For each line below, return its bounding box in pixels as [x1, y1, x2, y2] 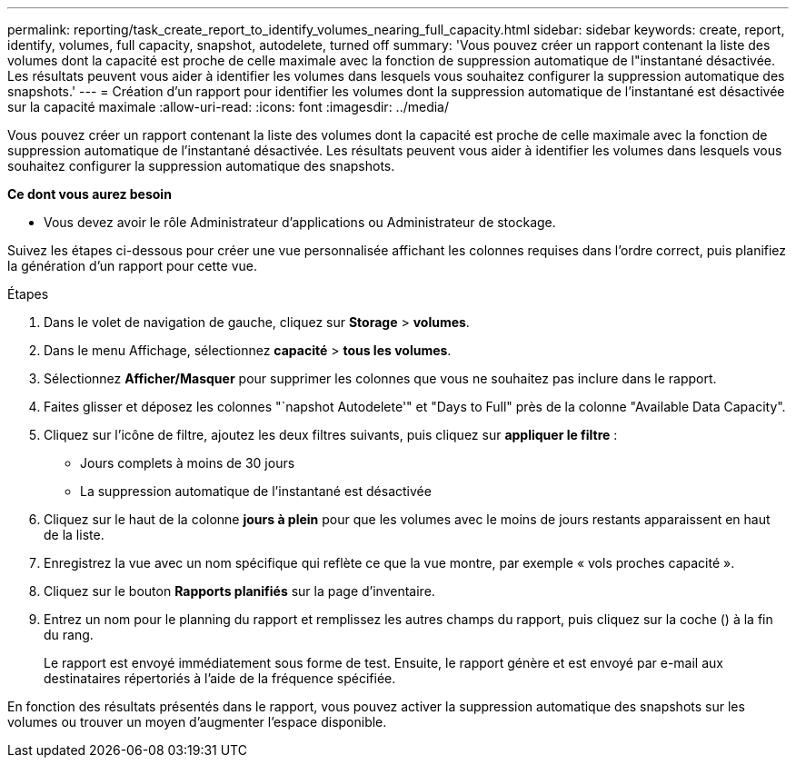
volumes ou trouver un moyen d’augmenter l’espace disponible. [7, 714, 387, 730]
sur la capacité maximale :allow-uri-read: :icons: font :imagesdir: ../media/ [7, 99, 450, 114]
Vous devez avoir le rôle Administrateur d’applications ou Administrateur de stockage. [44, 214, 556, 230]
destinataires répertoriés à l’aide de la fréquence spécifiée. [44, 671, 396, 686]
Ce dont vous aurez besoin [7, 186, 172, 202]
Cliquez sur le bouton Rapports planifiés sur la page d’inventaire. [44, 583, 435, 599]
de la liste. [44, 527, 104, 542]
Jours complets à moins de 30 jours [80, 455, 295, 471]
